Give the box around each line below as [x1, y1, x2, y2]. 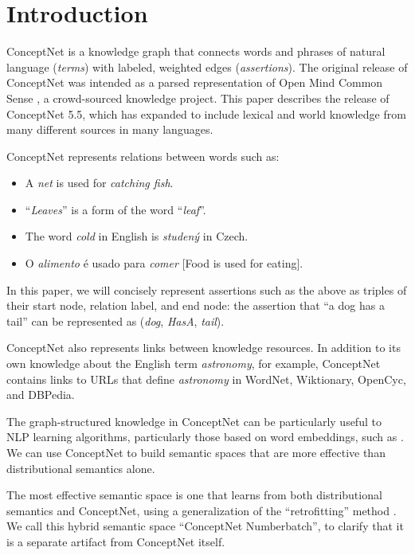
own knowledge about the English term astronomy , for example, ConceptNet [6, 355, 381, 372]
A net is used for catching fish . [25, 174, 174, 191]
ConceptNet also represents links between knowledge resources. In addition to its [6, 339, 401, 356]
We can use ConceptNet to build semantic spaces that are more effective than [6, 444, 386, 460]
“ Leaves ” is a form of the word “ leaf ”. [25, 201, 206, 217]
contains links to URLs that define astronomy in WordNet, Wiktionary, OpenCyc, [6, 370, 406, 387]
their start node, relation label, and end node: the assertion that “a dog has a [6, 297, 385, 314]
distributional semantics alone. [6, 459, 155, 476]
